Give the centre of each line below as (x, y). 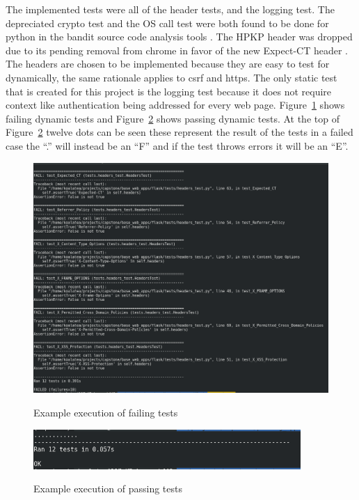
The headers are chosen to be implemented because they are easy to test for (168, 64)
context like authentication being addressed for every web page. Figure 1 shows (175, 105)
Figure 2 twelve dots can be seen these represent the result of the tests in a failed (179, 132)
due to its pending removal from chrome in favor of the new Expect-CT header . (177, 50)
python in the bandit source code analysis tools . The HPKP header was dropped (179, 37)
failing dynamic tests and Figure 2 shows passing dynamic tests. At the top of (173, 118)
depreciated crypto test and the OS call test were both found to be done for (167, 23)
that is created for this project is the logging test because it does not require (169, 91)
